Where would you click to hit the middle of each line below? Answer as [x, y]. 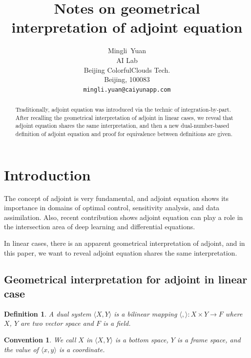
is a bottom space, [142, 340]
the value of [21, 349]
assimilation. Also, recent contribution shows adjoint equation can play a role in [124, 217]
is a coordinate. [82, 349]
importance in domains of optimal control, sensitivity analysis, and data [112, 208]
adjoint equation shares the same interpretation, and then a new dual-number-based [122, 126]
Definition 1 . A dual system [48, 313]
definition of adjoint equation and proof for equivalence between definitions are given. [124, 134]
